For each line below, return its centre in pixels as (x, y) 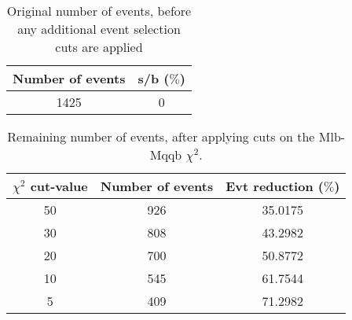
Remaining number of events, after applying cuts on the (161, 136)
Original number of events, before (99, 11)
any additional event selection (99, 29)
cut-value (59, 186)
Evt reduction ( (275, 186)
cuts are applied (99, 47)
